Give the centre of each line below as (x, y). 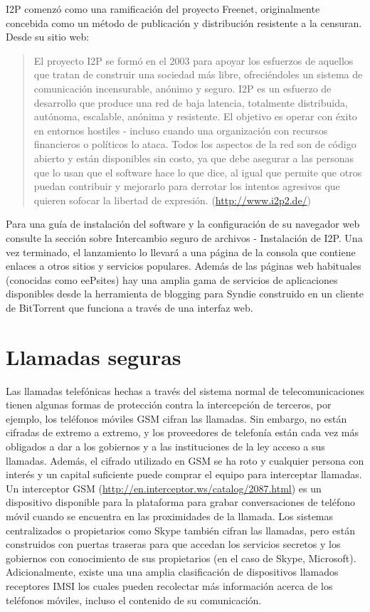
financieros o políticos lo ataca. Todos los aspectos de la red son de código (195, 144)
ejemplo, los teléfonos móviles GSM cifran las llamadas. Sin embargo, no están (176, 418)
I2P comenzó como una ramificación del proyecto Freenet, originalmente (163, 9)
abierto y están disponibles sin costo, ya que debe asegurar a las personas (194, 158)
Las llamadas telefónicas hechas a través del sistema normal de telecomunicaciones (185, 390)
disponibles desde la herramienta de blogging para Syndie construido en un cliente (185, 294)
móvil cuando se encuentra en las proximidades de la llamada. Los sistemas (170, 516)
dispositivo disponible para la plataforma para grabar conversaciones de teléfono (181, 502)
